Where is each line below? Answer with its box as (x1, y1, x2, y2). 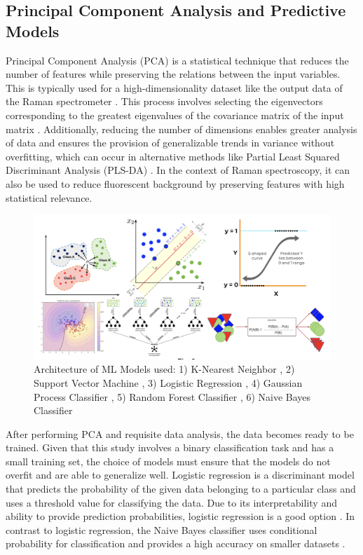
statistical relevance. (6, 190, 93, 205)
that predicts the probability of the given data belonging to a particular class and (6, 481, 356, 496)
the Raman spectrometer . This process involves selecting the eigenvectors (6, 94, 323, 109)
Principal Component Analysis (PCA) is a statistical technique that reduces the (6, 53, 349, 67)
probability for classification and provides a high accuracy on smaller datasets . (6, 536, 345, 551)
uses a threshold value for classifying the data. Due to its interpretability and (6, 495, 337, 509)
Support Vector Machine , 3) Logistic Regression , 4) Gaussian (34, 375, 303, 390)
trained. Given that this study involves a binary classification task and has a (6, 440, 334, 455)
